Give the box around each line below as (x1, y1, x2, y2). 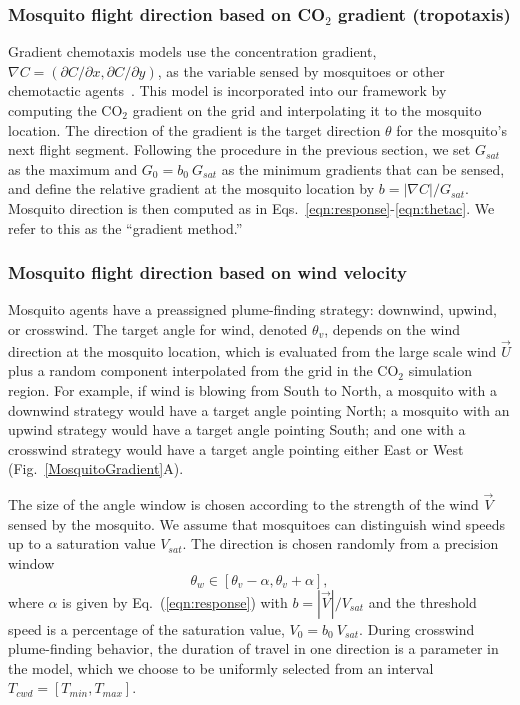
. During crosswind (359, 618, 475, 639)
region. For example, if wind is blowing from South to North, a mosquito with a (8, 379, 497, 400)
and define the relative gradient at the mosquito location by (8, 178, 375, 199)
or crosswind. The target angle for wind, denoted (8, 318, 308, 339)
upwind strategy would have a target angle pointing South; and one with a (8, 419, 466, 440)
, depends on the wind (324, 318, 460, 339)
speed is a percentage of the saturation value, (8, 618, 285, 639)
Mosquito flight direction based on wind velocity (8, 260, 407, 285)
